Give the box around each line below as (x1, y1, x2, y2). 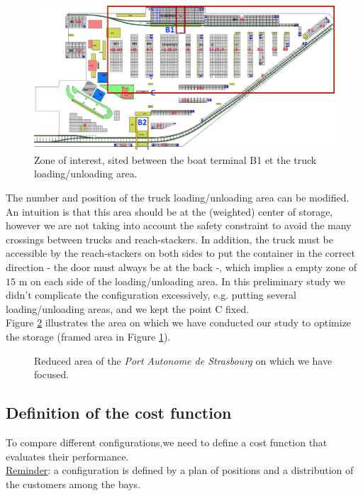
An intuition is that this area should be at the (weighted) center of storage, (6, 204, 333, 219)
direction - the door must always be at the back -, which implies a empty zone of (6, 260, 357, 275)
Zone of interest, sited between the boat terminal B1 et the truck (34, 152, 317, 167)
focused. (34, 367, 69, 382)
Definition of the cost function (6, 402, 232, 424)
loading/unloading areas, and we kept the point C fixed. (6, 301, 250, 316)
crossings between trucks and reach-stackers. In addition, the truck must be (6, 231, 333, 246)
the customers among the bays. (6, 476, 141, 491)
